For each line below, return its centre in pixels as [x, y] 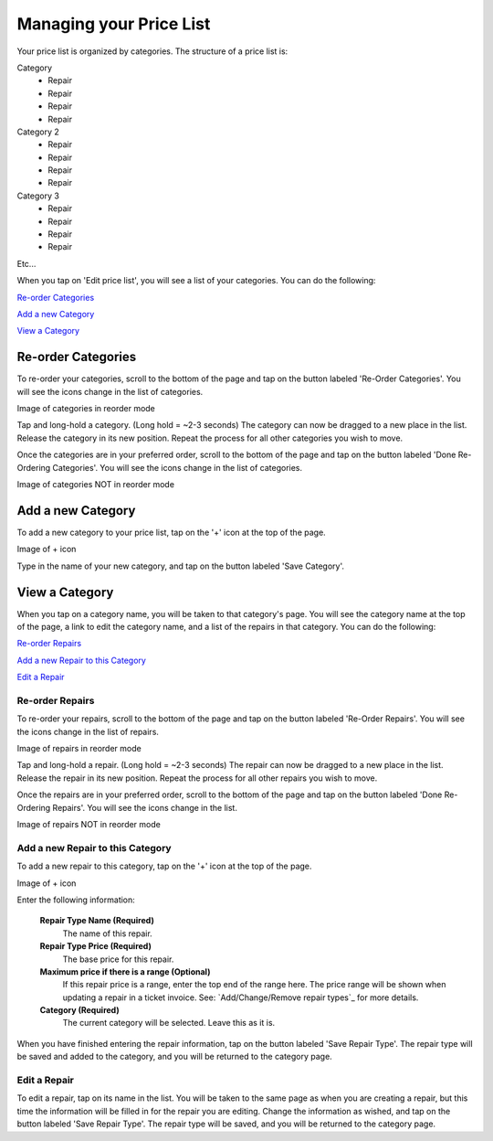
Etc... [26, 263]
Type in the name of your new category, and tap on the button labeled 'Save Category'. [181, 566]
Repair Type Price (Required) [96, 946]
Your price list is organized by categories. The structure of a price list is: [152, 51]
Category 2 [38, 132]
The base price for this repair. [118, 959]
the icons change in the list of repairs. [88, 731]
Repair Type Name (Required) [97, 921]
